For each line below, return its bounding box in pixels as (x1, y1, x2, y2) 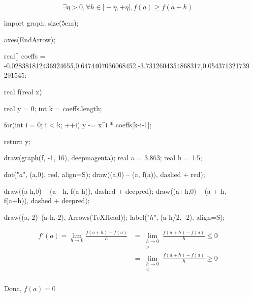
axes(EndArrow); (4, 34, 56, 44)
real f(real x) (4, 86, 42, 96)
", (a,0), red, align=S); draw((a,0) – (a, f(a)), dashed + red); (23, 169, 205, 179)
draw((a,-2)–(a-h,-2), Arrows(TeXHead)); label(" (4, 211, 150, 222)
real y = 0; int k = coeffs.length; (4, 103, 102, 113)
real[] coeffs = (4, 51, 46, 61)
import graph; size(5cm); (4, 18, 79, 28)
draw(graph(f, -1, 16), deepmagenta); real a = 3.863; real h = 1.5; (4, 152, 202, 163)
